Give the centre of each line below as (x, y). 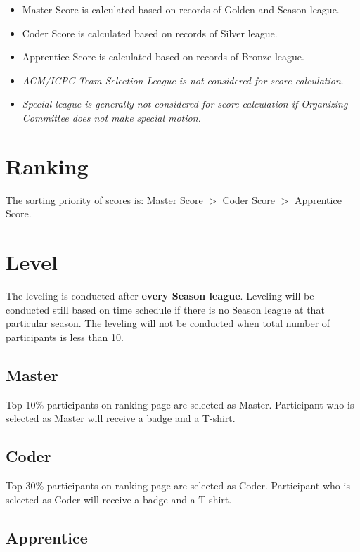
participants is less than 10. (65, 336)
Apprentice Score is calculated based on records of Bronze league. (163, 57)
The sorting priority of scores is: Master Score (104, 199)
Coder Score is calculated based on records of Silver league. (150, 33)
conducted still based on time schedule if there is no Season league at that (165, 309)
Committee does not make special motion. (111, 117)
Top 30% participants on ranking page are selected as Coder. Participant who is (178, 485)
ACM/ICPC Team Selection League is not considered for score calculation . (183, 80)
